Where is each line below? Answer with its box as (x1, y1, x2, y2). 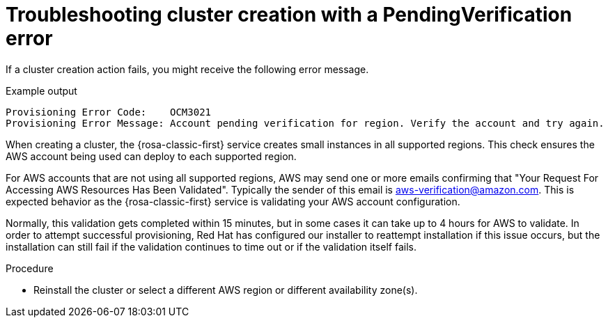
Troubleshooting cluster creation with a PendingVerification (6, 3, 572, 26)
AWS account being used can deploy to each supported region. (6, 150, 297, 162)
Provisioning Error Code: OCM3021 (6, 106, 212, 118)
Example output (6, 84, 77, 97)
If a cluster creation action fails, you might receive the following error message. (6, 63, 369, 75)
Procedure (6, 262, 54, 274)
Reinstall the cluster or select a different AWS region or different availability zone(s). (33, 283, 418, 296)
